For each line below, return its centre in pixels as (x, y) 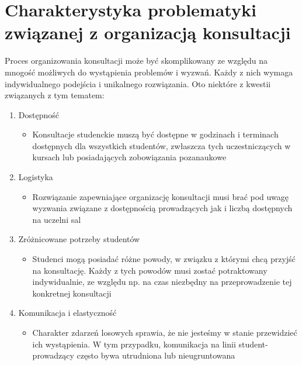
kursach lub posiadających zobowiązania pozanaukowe (129, 157)
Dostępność (39, 114)
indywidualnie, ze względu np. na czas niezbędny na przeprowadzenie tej (162, 282)
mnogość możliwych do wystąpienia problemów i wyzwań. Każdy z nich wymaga (149, 72)
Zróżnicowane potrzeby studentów (79, 239)
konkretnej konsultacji (72, 293)
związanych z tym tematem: (55, 95)
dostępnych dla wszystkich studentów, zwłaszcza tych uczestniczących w (162, 145)
